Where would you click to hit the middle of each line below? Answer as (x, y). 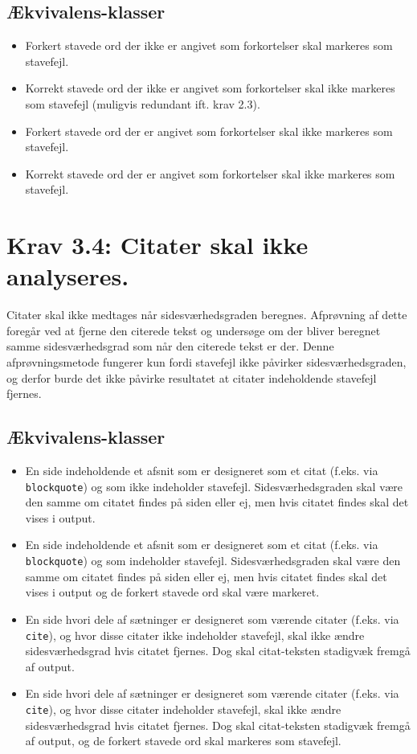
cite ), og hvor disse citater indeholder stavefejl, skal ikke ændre (183, 709)
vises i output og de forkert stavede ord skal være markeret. (172, 592)
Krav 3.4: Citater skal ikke (157, 245)
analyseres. (68, 276)
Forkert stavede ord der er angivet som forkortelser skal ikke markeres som (209, 131)
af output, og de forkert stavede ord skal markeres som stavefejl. (183, 741)
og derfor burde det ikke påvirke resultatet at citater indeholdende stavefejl (192, 377)
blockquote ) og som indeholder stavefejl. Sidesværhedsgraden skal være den (213, 561)
